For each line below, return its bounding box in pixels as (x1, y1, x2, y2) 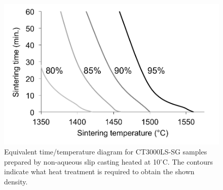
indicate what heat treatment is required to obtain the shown (4, 166, 195, 177)
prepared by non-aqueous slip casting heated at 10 (4, 156, 160, 167)
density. (4, 176, 28, 186)
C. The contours (162, 156, 213, 167)
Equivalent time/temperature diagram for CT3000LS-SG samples (4, 146, 207, 156)
